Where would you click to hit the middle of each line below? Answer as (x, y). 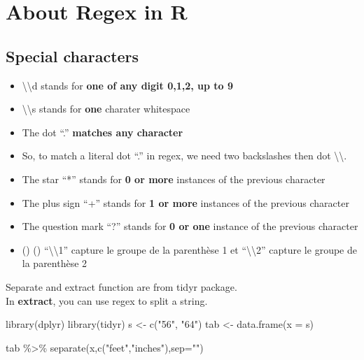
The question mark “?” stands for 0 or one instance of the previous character (190, 226)
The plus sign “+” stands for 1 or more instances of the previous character (185, 202)
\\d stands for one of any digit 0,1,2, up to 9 (128, 85)
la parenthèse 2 (55, 263)
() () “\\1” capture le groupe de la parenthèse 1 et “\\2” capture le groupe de (189, 249)
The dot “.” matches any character (103, 132)
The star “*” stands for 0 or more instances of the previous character (174, 179)
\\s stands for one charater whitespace (106, 109)
